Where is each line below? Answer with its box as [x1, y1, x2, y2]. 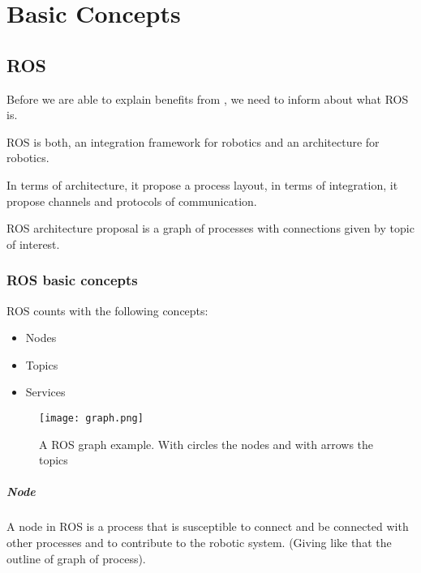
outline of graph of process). [6, 549, 146, 567]
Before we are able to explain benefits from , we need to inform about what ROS [6, 90, 409, 107]
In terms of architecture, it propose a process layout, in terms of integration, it [6, 176, 398, 193]
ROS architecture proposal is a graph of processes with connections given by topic [6, 220, 415, 237]
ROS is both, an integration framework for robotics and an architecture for [6, 133, 380, 150]
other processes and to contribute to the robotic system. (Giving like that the [6, 533, 392, 550]
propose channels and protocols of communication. [6, 192, 257, 209]
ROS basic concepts [6, 270, 138, 290]
